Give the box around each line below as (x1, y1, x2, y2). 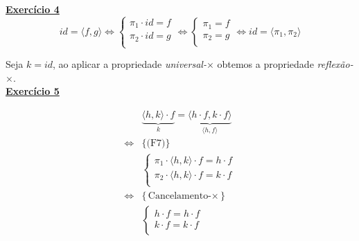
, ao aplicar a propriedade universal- (53, 57, 207, 71)
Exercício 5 (6, 84, 60, 98)
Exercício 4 (6, 2, 60, 16)
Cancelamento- (148, 191, 211, 202)
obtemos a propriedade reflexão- (217, 57, 353, 71)
